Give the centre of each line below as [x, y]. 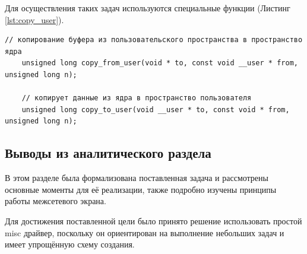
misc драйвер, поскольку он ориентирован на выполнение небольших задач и [145, 232]
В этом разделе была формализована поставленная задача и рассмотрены [137, 178]
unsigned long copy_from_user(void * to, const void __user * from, [160, 63]
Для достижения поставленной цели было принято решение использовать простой [153, 220]
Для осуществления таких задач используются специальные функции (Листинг [148, 8]
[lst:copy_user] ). [34, 19]
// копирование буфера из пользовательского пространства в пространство [154, 40]
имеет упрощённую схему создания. [70, 244]
